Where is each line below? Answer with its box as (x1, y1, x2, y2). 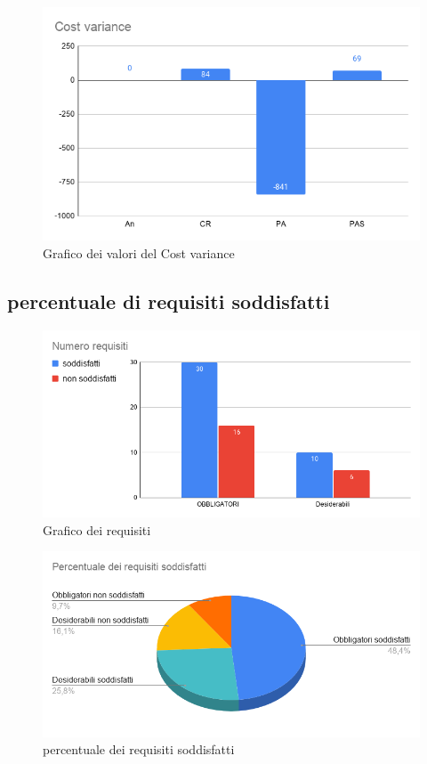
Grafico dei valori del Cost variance (43, 243, 235, 262)
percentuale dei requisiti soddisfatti (43, 740, 235, 759)
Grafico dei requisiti (43, 520, 151, 539)
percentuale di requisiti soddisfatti (7, 287, 330, 314)
